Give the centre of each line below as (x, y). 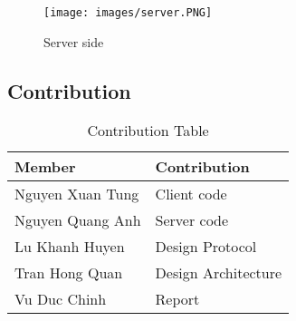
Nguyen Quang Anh (78, 220)
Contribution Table (148, 131)
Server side (74, 41)
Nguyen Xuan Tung (77, 194)
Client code (191, 194)
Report (177, 299)
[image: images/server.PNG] (128, 13)
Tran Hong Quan (69, 273)
